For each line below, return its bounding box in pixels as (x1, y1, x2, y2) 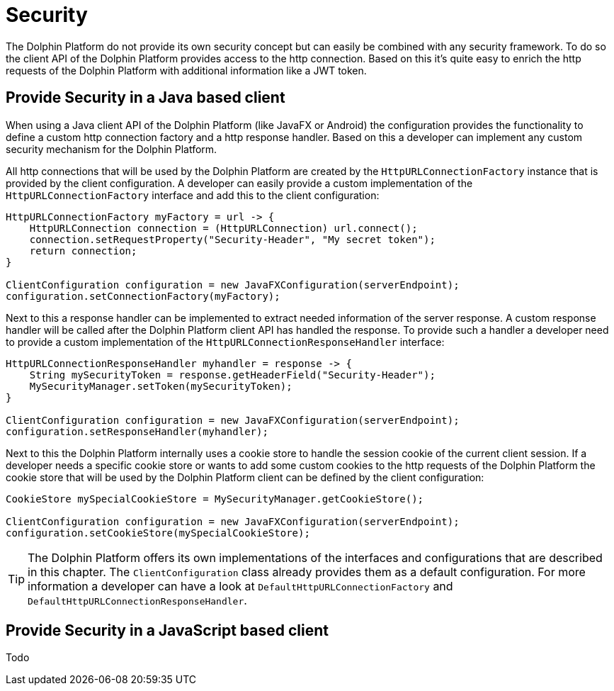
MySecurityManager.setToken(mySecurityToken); (29, 380, 292, 392)
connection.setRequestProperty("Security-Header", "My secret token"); (29, 233, 436, 245)
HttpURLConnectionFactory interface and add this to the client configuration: (6, 189, 380, 201)
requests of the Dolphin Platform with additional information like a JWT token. (6, 64, 367, 77)
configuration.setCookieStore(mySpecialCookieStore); (6, 527, 310, 539)
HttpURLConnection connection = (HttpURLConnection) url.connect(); (29, 222, 418, 234)
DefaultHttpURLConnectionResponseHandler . (28, 592, 247, 607)
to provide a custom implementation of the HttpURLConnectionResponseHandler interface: (6, 335, 445, 348)
